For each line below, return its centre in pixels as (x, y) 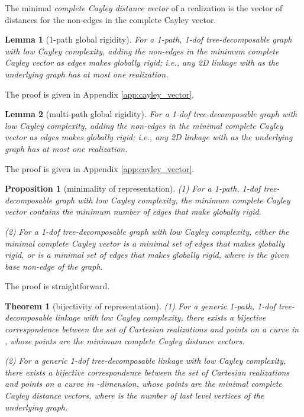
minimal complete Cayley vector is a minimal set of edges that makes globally (145, 243)
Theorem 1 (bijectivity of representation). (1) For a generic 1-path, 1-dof (140, 306)
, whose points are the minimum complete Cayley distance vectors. (125, 340)
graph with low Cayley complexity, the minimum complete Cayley (173, 200)
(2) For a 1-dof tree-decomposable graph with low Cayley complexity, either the (147, 231)
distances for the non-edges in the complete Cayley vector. (111, 19)
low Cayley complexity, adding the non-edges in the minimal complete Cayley (144, 125)
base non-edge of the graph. (54, 266)
